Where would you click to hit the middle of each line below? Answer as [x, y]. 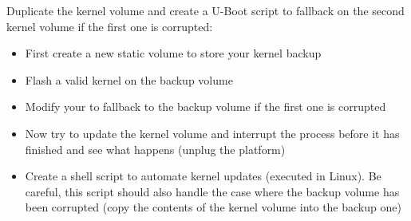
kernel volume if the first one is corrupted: [110, 26]
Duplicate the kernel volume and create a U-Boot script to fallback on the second [205, 10]
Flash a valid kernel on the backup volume [129, 79]
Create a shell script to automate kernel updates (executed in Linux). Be [203, 176]
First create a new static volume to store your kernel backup [173, 53]
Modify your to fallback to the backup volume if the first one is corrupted [205, 107]
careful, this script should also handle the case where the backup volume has [212, 191]
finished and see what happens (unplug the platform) [155, 149]
